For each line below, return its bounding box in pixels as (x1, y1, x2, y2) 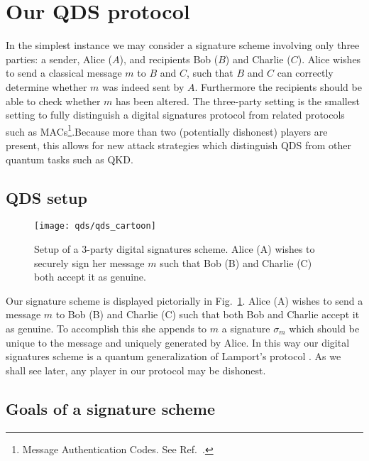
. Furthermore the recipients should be (194, 79, 362, 94)
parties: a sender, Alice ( (6, 51, 112, 66)
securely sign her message (34, 255, 145, 270)
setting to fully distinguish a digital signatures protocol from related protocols (6, 107, 345, 122)
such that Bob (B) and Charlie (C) (160, 255, 312, 270)
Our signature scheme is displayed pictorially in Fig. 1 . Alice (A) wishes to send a (6, 293, 363, 308)
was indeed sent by (102, 79, 184, 94)
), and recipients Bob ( (119, 51, 219, 66)
